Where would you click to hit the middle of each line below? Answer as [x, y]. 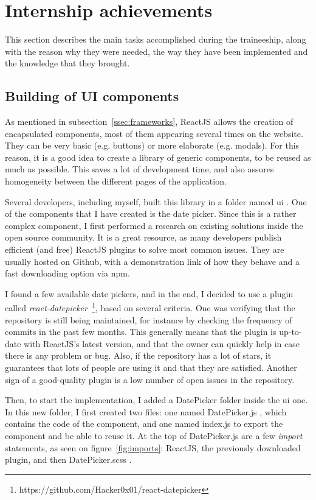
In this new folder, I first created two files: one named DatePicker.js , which [146, 411]
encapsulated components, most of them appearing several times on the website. [154, 133]
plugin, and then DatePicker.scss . [68, 460]
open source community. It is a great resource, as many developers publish [143, 237]
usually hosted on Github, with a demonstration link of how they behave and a [152, 261]
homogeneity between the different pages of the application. [116, 181]
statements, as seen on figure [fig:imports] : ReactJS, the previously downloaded [153, 447]
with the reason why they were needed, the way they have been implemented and [156, 51]
